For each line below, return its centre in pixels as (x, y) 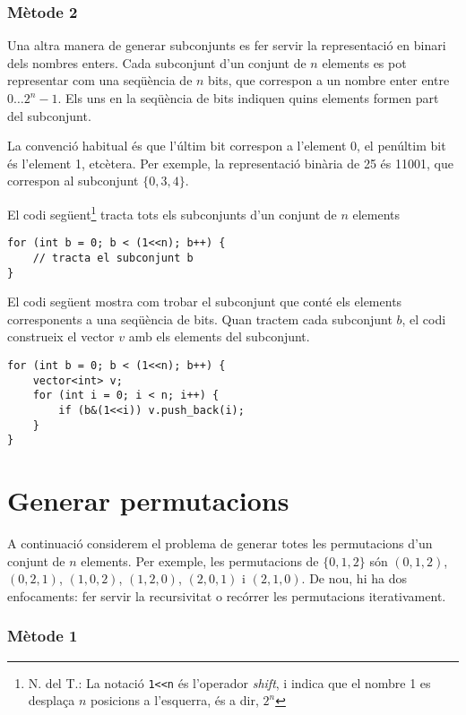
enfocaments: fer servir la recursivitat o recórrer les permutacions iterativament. (227, 595)
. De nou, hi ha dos (354, 578)
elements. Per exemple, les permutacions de (200, 560)
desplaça (52, 700)
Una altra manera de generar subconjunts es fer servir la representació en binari (227, 45)
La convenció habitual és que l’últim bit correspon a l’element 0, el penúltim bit (227, 146)
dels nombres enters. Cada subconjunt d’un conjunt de (157, 62)
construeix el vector (61, 336)
